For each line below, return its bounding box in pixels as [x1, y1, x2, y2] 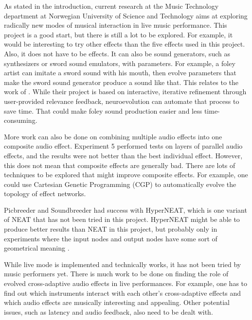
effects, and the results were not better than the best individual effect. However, [4, 150, 243, 160]
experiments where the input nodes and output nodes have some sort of [4, 233, 217, 243]
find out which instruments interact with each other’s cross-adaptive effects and [4, 287, 241, 298]
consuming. [4, 115, 37, 125]
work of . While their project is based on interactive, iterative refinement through [4, 86, 247, 97]
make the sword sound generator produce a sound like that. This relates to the [4, 77, 239, 87]
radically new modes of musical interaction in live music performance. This [4, 20, 227, 30]
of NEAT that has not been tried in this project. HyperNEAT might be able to [4, 214, 240, 224]
